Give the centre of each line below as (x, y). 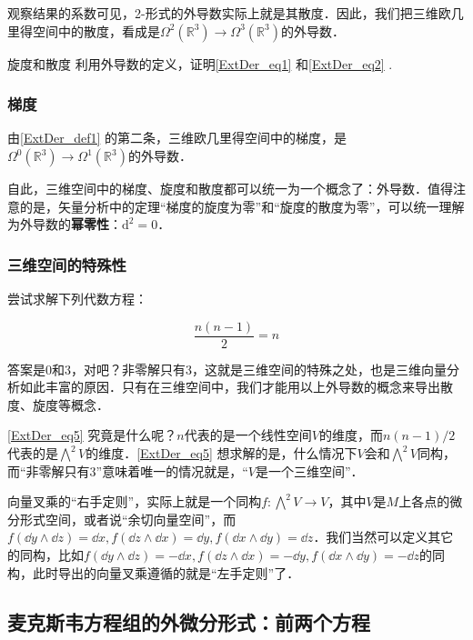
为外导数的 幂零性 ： (65, 224)
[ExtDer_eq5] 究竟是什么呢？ (92, 435)
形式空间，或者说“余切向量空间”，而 (128, 519)
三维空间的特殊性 (67, 264)
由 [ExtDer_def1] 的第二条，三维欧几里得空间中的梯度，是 (177, 138)
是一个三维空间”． (310, 470)
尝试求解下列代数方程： (77, 298)
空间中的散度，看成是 (96, 30)
